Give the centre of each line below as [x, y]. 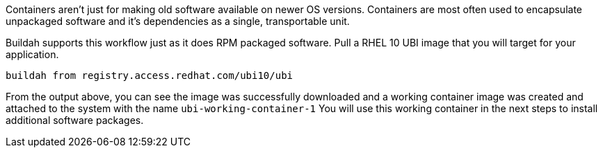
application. [32, 54]
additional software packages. [75, 120]
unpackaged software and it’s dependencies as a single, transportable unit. [178, 21]
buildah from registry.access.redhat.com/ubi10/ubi [150, 75]
